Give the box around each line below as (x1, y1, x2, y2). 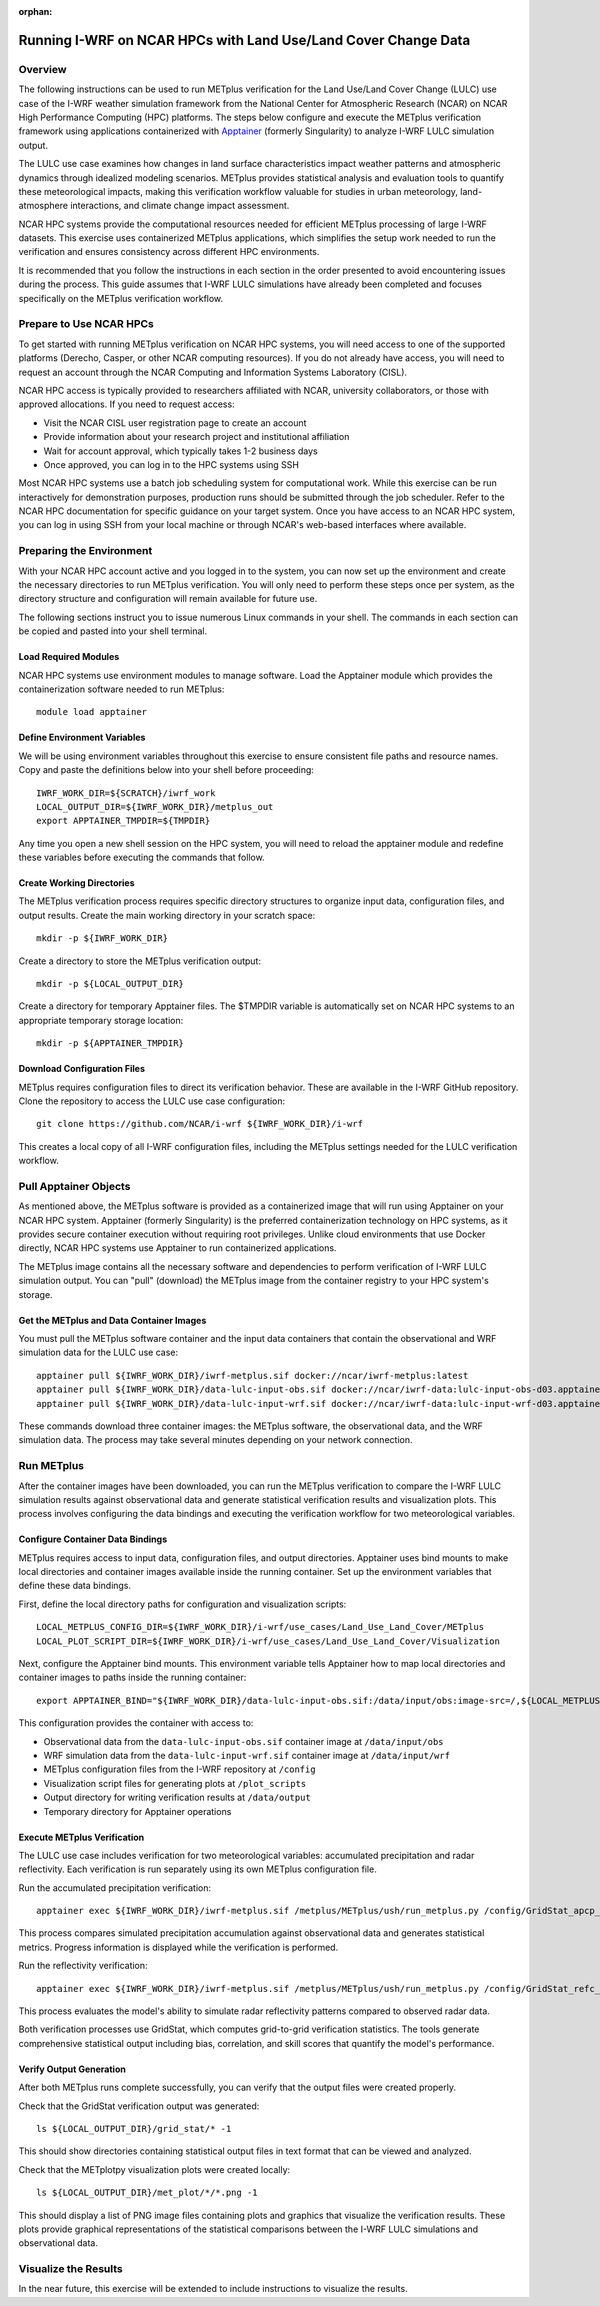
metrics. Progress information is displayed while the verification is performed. (18, 1941, 339, 1953)
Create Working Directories (18, 877, 135, 889)
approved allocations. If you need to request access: (18, 398, 235, 410)
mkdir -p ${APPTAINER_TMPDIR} (36, 1038, 185, 1049)
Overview (18, 62, 67, 76)
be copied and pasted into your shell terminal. (18, 625, 208, 637)
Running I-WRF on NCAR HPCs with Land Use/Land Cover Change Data (18, 31, 471, 49)
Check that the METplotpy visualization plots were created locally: (18, 2163, 291, 2175)
